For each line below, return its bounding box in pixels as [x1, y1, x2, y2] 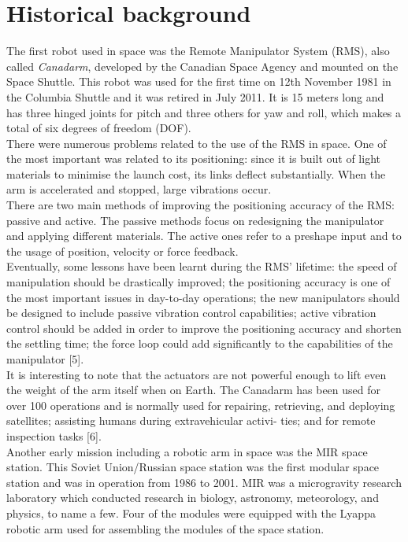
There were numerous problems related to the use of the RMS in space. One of [6, 135, 387, 151]
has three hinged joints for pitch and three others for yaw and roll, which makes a [6, 104, 402, 120]
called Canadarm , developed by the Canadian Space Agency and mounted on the [6, 57, 399, 74]
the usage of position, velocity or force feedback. [6, 242, 239, 259]
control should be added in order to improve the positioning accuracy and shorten [6, 319, 402, 336]
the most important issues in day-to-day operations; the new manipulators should [6, 289, 400, 305]
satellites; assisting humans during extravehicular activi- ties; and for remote [6, 412, 376, 429]
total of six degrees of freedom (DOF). [6, 120, 191, 136]
